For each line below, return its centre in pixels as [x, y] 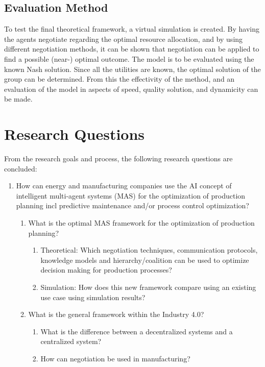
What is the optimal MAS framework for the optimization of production [141, 223]
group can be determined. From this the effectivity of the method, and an [119, 79]
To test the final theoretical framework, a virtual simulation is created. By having [132, 29]
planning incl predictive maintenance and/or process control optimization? [132, 205]
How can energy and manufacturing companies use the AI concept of [124, 186]
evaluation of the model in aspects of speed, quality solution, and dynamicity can [131, 89]
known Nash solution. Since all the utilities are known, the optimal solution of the [132, 69]
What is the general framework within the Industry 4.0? [116, 314]
